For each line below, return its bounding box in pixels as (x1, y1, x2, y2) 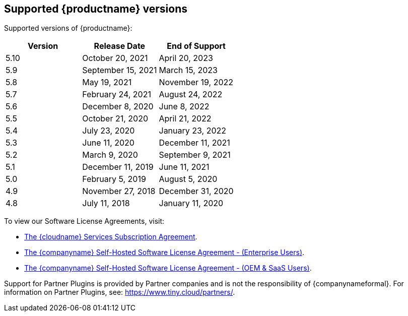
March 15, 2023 (159, 65, 218, 76)
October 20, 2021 (82, 53, 148, 64)
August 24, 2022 (159, 89, 223, 100)
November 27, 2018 (82, 186, 156, 197)
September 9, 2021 (159, 150, 231, 160)
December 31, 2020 (159, 186, 234, 197)
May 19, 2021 (82, 77, 132, 88)
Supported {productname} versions (4, 3, 188, 15)
